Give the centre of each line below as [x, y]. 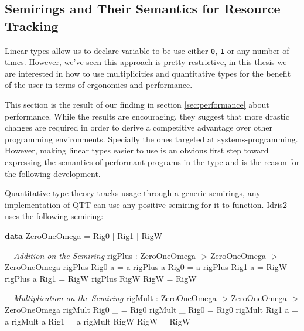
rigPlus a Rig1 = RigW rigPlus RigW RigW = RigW [101, 278]
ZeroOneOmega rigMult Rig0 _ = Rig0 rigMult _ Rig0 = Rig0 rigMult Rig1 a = [151, 309]
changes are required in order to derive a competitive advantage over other [139, 127]
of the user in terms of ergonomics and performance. [99, 85]
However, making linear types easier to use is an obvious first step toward [137, 150]
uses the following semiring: [54, 216]
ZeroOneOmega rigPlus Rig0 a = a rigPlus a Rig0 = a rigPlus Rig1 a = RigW [146, 267]
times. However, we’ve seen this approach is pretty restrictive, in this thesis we [146, 62]
